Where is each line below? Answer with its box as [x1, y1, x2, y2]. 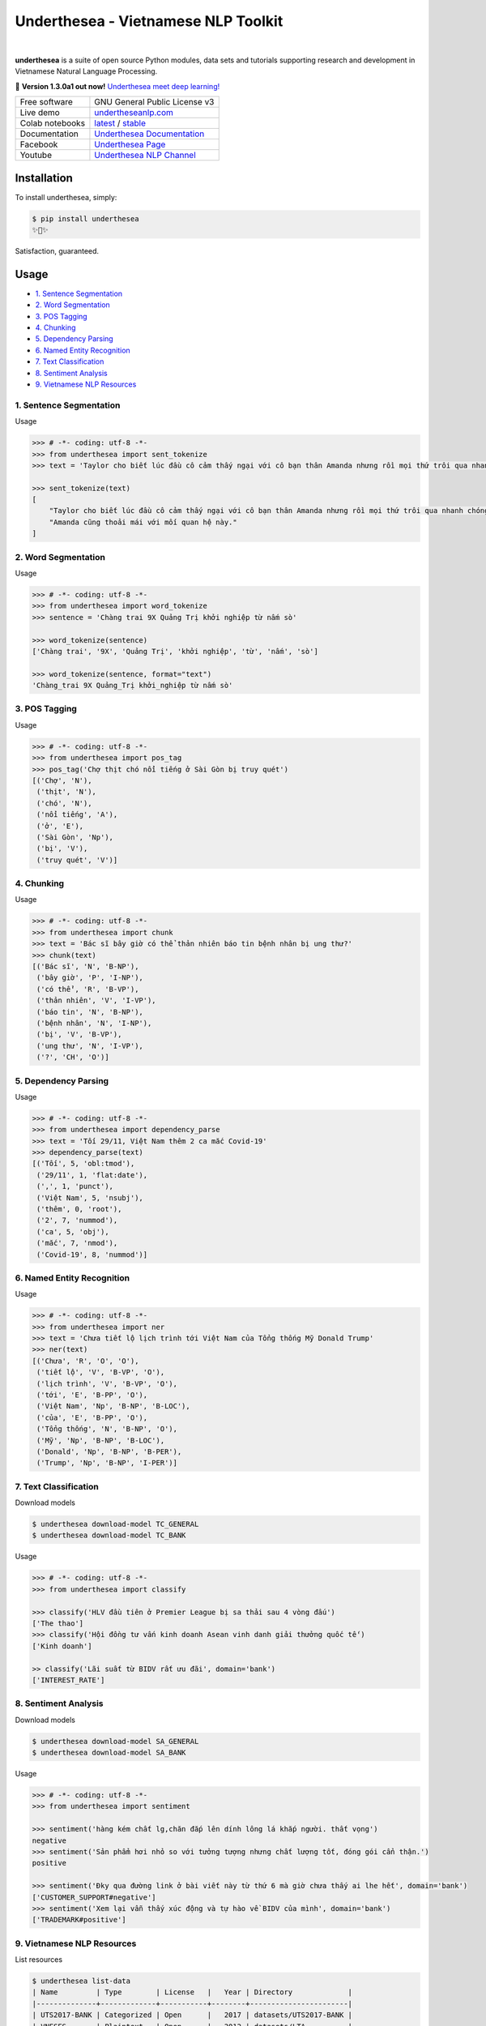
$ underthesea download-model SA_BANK [32, 1748, 186, 1758]
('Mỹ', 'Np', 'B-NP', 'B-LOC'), [36, 1435, 165, 1445]
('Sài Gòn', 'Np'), [36, 832, 113, 842]
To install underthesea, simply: [15, 192, 117, 202]
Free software [19, 96, 73, 108]
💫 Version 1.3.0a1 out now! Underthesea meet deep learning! [15, 81, 220, 91]
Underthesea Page [94, 139, 166, 150]
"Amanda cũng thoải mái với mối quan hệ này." [49, 517, 238, 527]
